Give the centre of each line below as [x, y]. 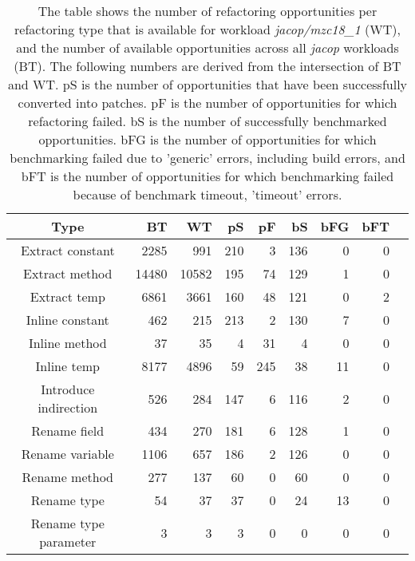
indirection [68, 407]
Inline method [67, 343]
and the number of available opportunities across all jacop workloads [207, 47]
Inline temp [67, 366]
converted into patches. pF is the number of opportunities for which [207, 103]
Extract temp [67, 296]
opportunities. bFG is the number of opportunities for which [207, 139]
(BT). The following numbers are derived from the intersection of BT [207, 66]
